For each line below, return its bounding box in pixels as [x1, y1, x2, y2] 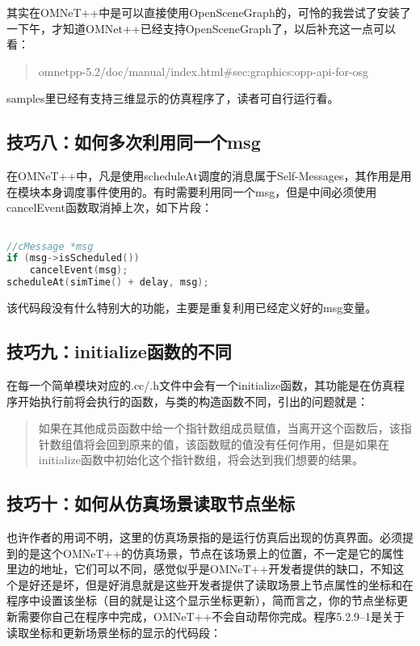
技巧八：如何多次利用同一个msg [6, 129, 261, 154]
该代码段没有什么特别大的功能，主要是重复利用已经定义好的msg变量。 [6, 299, 377, 316]
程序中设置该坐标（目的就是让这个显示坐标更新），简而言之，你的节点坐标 [6, 592, 397, 609]
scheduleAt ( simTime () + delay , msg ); [6, 277, 209, 289]
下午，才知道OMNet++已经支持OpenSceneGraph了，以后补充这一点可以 [17, 19, 397, 36]
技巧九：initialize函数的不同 [6, 339, 232, 364]
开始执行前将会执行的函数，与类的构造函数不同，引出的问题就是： [17, 392, 368, 409]
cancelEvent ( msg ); [29, 264, 128, 277]
